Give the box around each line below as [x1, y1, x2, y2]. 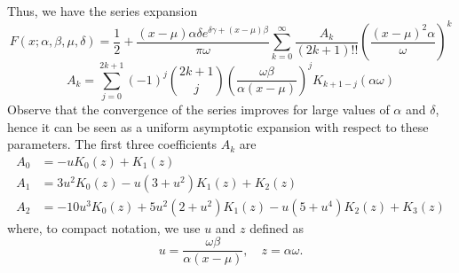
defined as [249, 218, 304, 237]
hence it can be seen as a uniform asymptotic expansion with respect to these [7, 117, 429, 136]
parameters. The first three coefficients [7, 135, 218, 153]
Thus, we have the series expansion [7, 2, 198, 19]
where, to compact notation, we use [7, 218, 201, 237]
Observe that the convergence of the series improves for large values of [7, 99, 390, 118]
